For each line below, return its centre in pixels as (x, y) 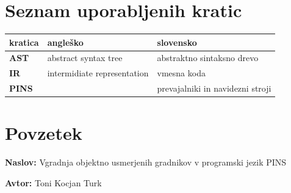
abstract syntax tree (85, 58)
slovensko (177, 42)
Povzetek (44, 133)
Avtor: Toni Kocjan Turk (53, 182)
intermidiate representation (98, 73)
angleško (65, 42)
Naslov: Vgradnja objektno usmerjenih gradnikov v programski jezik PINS (146, 162)
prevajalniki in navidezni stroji (214, 88)
